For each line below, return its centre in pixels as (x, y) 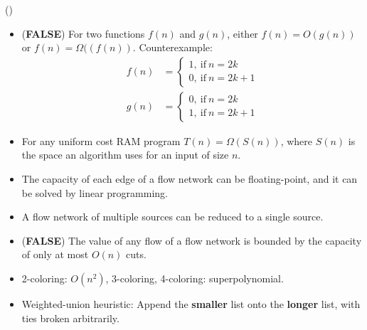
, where (296, 140)
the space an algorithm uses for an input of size (125, 155)
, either (243, 33)
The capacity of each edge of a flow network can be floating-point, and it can (190, 179)
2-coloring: (44, 278)
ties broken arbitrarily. (70, 318)
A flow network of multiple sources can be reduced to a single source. (172, 217)
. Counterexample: (172, 47)
